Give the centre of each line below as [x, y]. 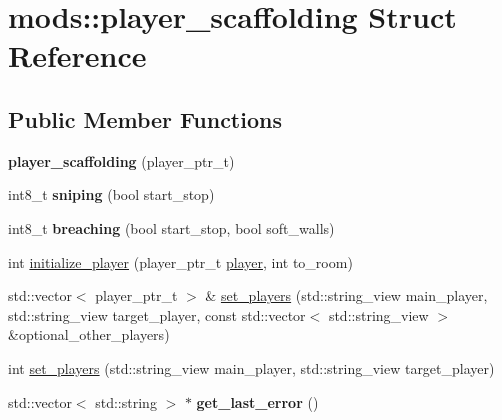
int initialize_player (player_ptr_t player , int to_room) [180, 261]
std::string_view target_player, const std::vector [157, 314]
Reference [77, 55]
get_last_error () [257, 401]
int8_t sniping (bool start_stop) [111, 194]
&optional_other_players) [89, 334]
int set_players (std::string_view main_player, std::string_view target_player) [251, 367]
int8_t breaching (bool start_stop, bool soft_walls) [171, 227]
